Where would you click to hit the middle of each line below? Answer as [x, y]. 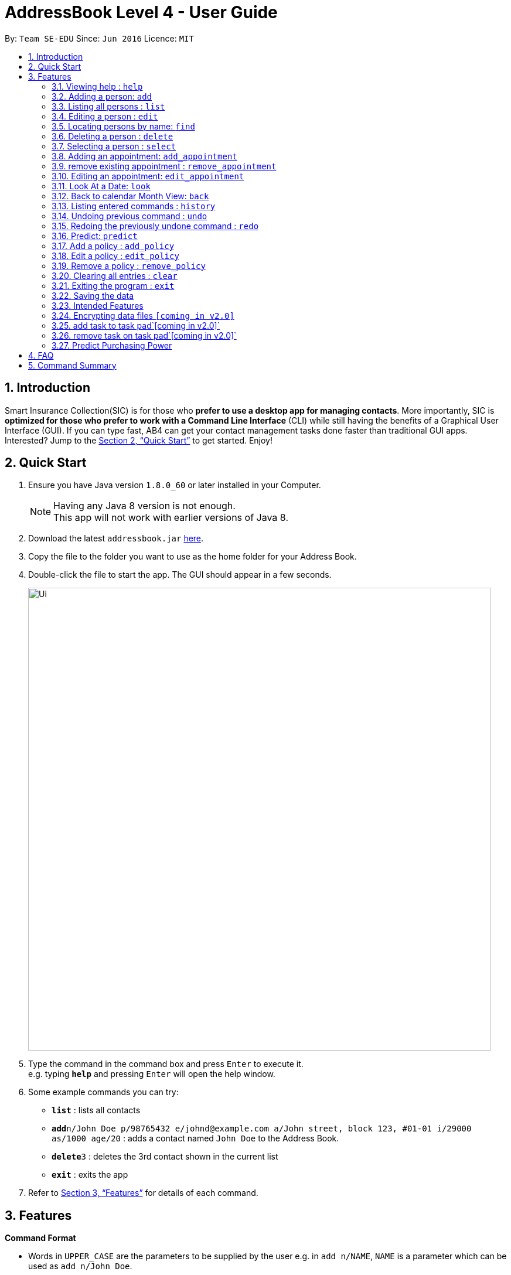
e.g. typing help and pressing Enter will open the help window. [152, 1074]
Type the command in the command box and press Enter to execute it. [166, 1064]
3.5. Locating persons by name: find [123, 126]
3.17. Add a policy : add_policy [113, 246]
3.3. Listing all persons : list [108, 106]
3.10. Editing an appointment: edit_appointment [148, 176]
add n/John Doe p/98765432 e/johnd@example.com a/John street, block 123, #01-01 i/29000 [262, 1129]
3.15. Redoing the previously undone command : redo [155, 226]
